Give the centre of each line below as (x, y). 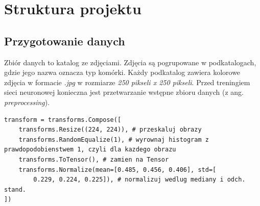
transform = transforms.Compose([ (63, 120)
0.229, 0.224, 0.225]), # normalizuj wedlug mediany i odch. (139, 180)
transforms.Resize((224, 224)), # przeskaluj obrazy (110, 130)
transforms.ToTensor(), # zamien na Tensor (94, 159)
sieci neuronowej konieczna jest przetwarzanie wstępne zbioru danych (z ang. (124, 92)
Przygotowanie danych (65, 41)
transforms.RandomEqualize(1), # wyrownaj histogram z (114, 139)
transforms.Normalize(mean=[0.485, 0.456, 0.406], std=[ (117, 170)
